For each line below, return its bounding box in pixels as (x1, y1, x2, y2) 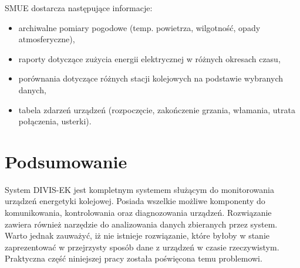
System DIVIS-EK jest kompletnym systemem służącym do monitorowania (5, 183, 274, 195)
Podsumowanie (5, 149, 127, 173)
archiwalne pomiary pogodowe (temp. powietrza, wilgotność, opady (18, 21, 261, 33)
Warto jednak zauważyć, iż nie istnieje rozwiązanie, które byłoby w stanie (5, 229, 270, 242)
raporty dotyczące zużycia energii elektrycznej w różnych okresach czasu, (18, 52, 281, 65)
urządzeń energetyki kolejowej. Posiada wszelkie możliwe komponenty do (5, 195, 265, 207)
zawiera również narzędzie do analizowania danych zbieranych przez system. (5, 218, 278, 230)
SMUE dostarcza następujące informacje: (5, 2, 153, 13)
